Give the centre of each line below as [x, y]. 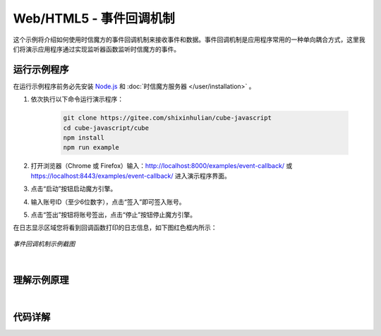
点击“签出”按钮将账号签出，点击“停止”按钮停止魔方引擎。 [114, 215]
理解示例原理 [41, 280]
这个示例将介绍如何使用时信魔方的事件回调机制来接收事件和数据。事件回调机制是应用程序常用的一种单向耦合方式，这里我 [189, 40]
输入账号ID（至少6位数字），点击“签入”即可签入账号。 [108, 202]
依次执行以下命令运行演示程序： [77, 100]
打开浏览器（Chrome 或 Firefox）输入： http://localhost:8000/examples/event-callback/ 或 [162, 166]
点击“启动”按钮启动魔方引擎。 [74, 189]
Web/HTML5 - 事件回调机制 [94, 18]
